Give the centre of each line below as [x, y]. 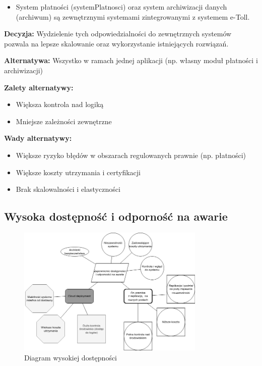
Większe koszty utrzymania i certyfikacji [78, 172]
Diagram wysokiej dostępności [71, 357]
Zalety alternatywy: [39, 87]
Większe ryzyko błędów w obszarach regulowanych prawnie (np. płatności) [131, 155]
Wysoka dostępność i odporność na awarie [116, 216]
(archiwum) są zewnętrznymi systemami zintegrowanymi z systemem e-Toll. [133, 16]
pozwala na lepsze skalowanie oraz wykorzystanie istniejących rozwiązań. [116, 43]
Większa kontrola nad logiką [60, 104]
